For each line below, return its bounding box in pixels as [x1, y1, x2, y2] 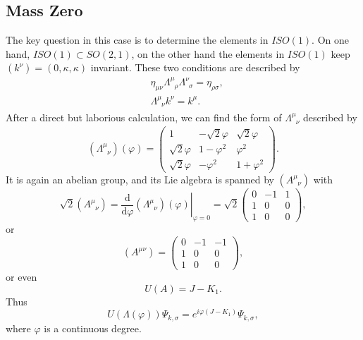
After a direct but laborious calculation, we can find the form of [6, 110, 282, 125]
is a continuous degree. [44, 320, 142, 335]
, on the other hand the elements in [131, 46, 285, 61]
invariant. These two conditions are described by [90, 60, 300, 75]
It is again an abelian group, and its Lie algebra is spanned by [6, 171, 274, 186]
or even [6, 269, 37, 284]
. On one [312, 32, 350, 47]
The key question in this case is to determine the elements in [6, 32, 269, 47]
